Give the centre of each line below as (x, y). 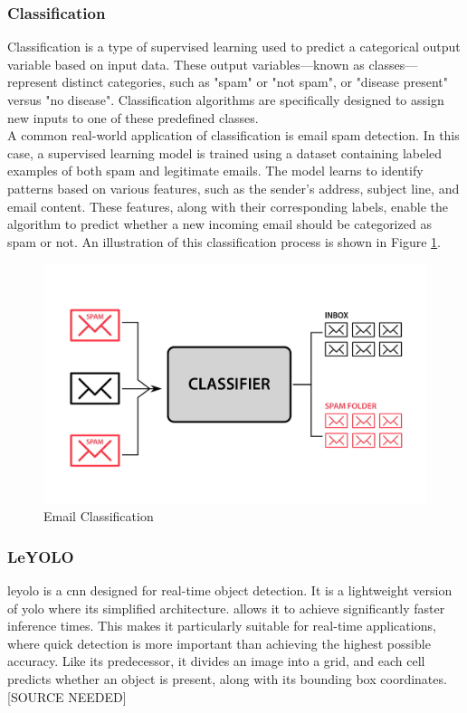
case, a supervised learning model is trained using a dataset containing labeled (225, 152)
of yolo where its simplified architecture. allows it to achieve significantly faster (226, 608)
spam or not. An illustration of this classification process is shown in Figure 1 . (224, 241)
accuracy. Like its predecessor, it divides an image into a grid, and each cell (216, 661)
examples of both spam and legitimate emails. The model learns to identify (215, 171)
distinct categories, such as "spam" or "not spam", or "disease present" (255, 82)
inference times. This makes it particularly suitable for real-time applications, (222, 626)
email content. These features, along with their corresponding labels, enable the (228, 206)
